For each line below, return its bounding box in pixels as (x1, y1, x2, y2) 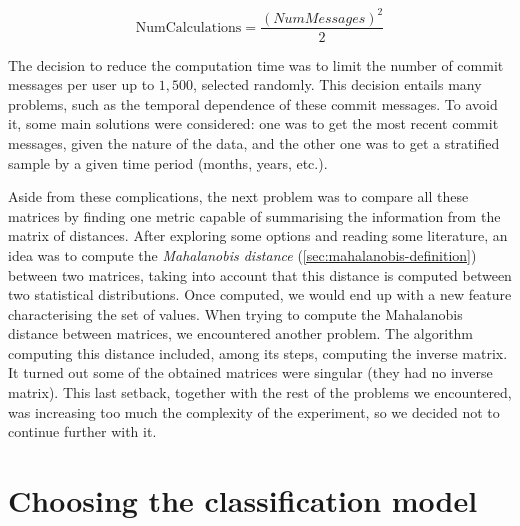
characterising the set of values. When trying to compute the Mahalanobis (8, 303, 463, 324)
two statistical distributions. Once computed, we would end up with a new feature (8, 284, 512, 305)
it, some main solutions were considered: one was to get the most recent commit (8, 113, 499, 134)
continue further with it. (8, 421, 157, 442)
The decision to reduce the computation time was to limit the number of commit (8, 54, 504, 75)
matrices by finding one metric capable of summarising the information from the (8, 205, 501, 226)
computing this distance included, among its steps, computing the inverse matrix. (8, 342, 508, 363)
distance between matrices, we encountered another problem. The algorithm (8, 323, 474, 344)
